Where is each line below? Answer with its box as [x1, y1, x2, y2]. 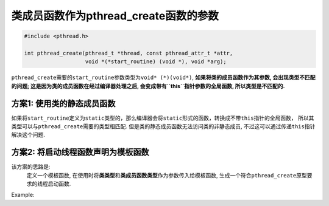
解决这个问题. [11, 131, 46, 139]
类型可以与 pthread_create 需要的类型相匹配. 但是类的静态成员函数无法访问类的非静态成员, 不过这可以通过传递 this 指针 [11, 122, 316, 130]
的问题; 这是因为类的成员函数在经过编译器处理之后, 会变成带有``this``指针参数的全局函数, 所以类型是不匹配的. [11, 82, 285, 89]
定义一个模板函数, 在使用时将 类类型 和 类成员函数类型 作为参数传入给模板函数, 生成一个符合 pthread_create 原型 [26, 171, 307, 179]
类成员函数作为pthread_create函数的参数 [11, 9, 219, 22]
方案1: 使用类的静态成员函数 [11, 98, 116, 109]
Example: [11, 191, 35, 199]
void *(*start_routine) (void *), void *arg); [85, 58, 227, 65]
